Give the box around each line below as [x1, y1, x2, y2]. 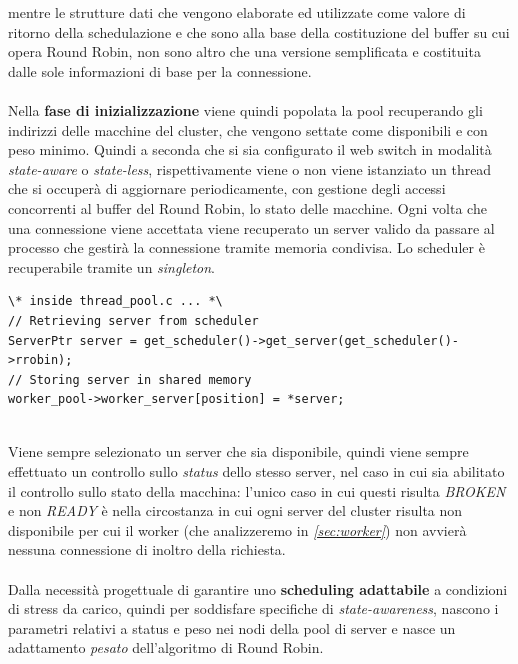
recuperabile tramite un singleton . [8, 256, 216, 277]
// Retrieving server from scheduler [8, 313, 259, 328]
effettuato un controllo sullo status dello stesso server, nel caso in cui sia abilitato [8, 461, 505, 482]
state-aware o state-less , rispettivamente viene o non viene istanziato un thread [8, 158, 492, 179]
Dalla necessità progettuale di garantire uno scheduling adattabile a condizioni [8, 578, 508, 599]
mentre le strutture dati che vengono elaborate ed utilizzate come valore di [8, 2, 466, 22]
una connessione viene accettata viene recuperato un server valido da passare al [8, 217, 495, 238]
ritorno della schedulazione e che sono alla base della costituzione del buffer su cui [8, 21, 510, 42]
